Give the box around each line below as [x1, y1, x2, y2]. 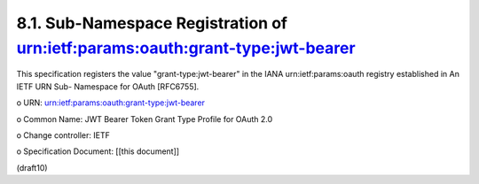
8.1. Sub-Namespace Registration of [16, 13, 288, 33]
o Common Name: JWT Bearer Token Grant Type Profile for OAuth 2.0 [16, 113, 273, 124]
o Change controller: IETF [16, 129, 110, 141]
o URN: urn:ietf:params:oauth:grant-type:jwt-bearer [16, 97, 206, 108]
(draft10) [16, 162, 48, 172]
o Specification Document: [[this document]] [16, 146, 180, 157]
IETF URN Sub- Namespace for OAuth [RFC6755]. [16, 80, 200, 92]
